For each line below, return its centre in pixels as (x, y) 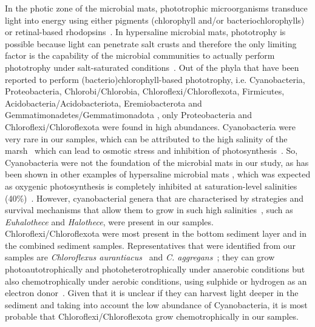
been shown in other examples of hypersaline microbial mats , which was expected (158, 174)
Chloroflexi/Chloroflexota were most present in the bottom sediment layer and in (156, 233)
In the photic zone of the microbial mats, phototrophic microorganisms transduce (156, 8)
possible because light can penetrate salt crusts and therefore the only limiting (151, 43)
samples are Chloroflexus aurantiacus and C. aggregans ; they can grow (140, 257)
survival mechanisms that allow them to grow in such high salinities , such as (149, 210)
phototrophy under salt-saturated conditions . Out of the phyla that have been (152, 67)
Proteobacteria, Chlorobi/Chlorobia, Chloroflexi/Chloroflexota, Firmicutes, (145, 91)
